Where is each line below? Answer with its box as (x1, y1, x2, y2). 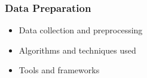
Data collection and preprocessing (19, 24, 143, 36)
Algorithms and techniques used (19, 43, 136, 56)
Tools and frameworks (19, 64, 100, 76)
